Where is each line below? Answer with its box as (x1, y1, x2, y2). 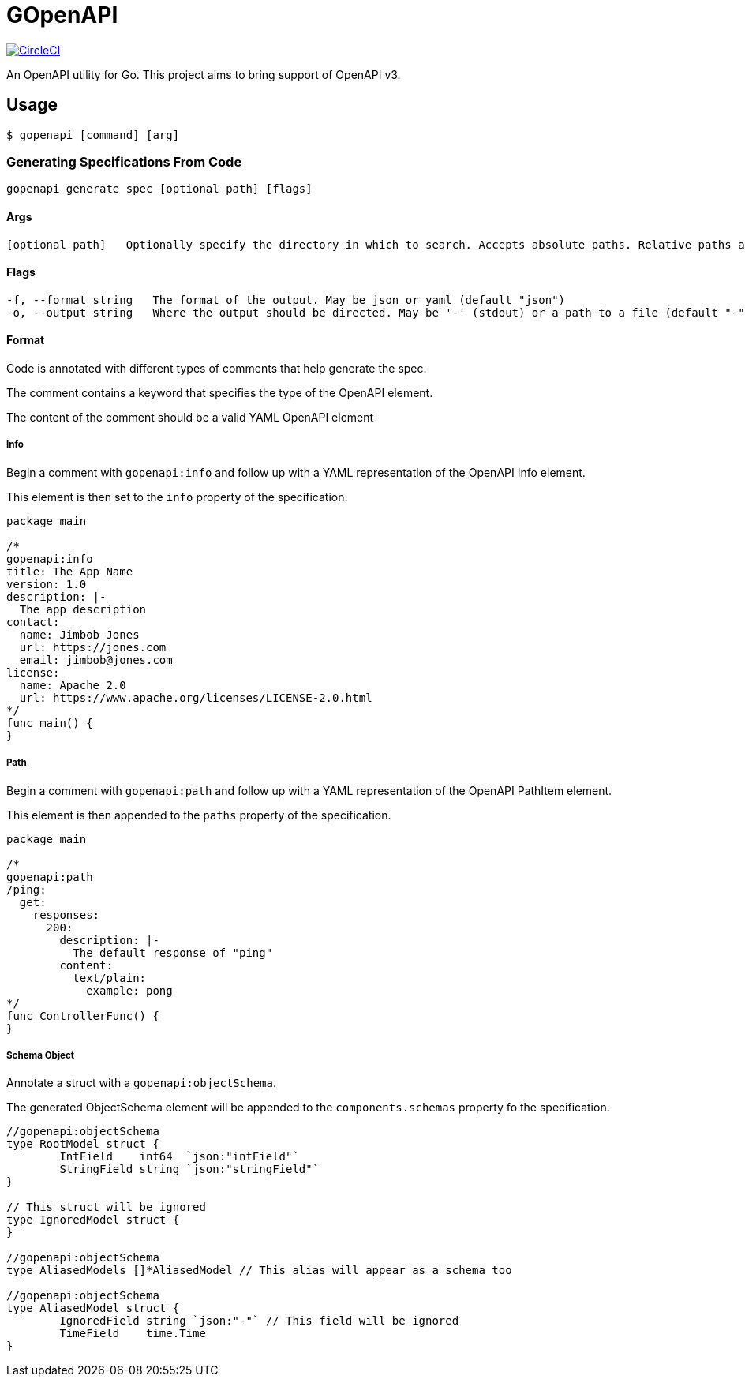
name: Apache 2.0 (19, 678, 126, 691)
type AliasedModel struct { (6, 1302, 180, 1315)
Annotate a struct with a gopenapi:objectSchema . (6, 1076, 276, 1090)
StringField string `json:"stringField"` (59, 1163, 320, 1176)
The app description (19, 602, 147, 616)
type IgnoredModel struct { (6, 1213, 180, 1227)
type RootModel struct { (6, 1138, 159, 1151)
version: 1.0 (6, 577, 87, 590)
